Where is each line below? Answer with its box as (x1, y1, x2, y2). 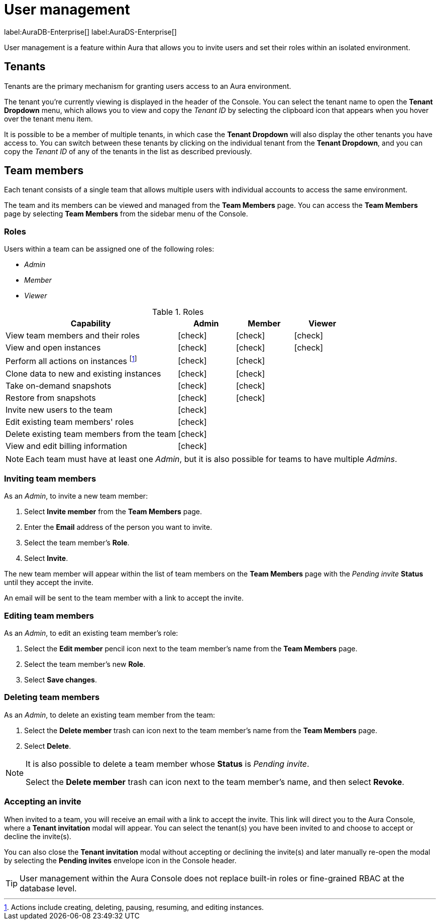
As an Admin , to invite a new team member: (4, 492, 148, 501)
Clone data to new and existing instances (6, 368, 161, 379)
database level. (20, 883, 77, 893)
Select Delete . (24, 741, 71, 750)
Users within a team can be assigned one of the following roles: (4, 245, 214, 254)
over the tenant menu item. (4, 114, 93, 123)
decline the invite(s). (4, 832, 71, 841)
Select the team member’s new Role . (24, 660, 146, 669)
